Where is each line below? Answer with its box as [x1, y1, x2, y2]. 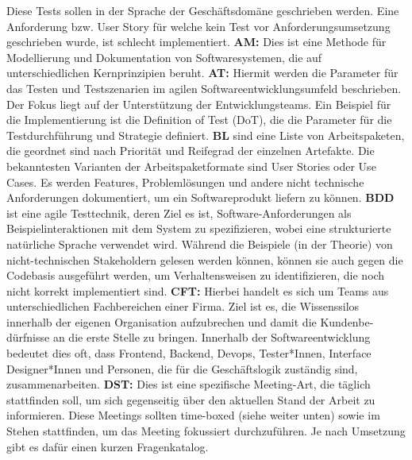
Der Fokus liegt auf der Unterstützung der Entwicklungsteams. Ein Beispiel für [6, 95, 391, 112]
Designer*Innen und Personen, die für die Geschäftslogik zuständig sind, [6, 360, 358, 377]
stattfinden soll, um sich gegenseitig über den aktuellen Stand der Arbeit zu [6, 391, 375, 408]
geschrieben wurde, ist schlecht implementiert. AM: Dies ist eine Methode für [6, 33, 387, 50]
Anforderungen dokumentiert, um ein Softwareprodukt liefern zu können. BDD [6, 189, 395, 206]
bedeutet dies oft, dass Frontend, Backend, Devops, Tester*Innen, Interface [6, 345, 372, 361]
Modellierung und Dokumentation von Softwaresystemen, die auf [6, 48, 322, 65]
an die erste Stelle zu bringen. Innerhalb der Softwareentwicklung [52, 329, 371, 346]
